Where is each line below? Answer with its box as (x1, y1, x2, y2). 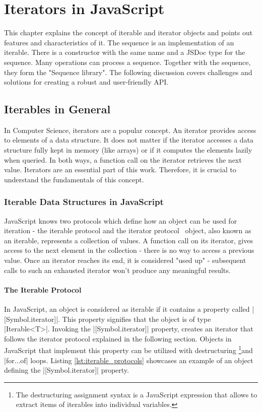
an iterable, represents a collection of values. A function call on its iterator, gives (4, 235, 253, 245)
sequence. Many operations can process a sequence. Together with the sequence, (4, 56, 251, 67)
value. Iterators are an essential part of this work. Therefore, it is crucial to (4, 164, 236, 175)
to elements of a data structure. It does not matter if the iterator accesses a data (4, 134, 253, 145)
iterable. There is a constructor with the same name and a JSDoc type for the (4, 47, 245, 57)
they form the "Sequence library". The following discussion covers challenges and (4, 66, 252, 77)
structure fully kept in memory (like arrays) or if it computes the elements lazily (4, 145, 252, 155)
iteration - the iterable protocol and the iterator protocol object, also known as (4, 225, 251, 236)
